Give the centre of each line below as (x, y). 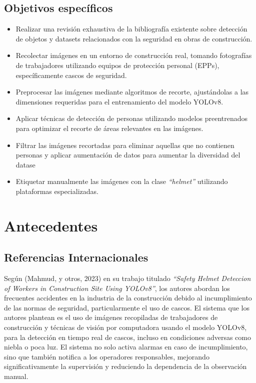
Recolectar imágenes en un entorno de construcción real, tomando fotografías (134, 55)
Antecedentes (51, 225)
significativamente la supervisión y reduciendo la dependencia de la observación (125, 366)
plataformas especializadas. (57, 191)
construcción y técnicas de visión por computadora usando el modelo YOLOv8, (125, 327)
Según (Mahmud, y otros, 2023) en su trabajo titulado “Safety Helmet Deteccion (127, 278)
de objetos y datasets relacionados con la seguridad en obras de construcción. (134, 38)
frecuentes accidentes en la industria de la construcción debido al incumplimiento (128, 298)
